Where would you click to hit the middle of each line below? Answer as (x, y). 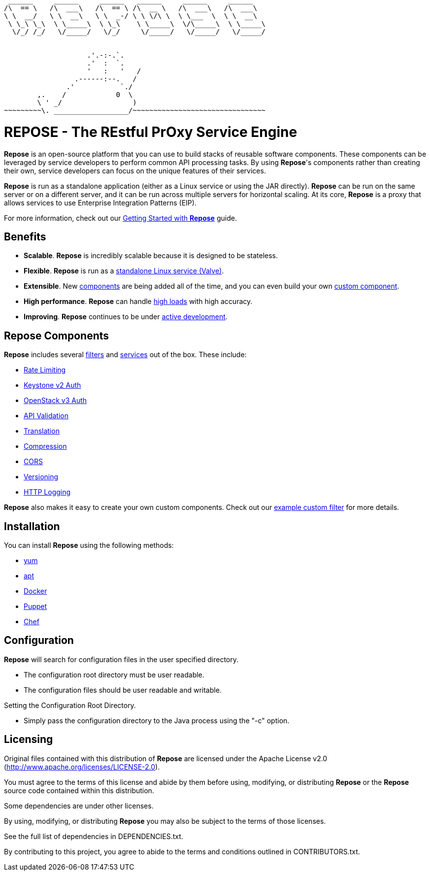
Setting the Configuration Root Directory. (70, 705)
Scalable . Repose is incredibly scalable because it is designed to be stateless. (151, 256)
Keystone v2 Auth (52, 385)
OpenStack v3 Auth (55, 401)
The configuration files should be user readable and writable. (123, 690)
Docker (35, 591)
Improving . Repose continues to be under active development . (126, 317)
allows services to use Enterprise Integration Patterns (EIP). (100, 202)
